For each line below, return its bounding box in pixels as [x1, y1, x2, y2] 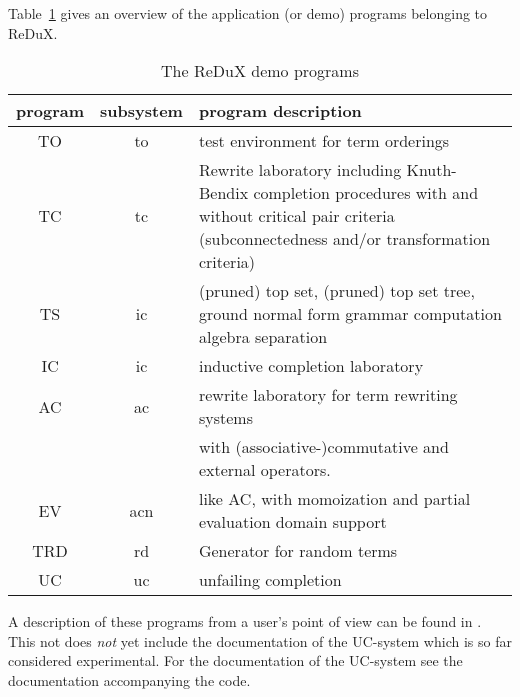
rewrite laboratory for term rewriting [198, 383, 458, 407]
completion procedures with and [253, 181, 479, 205]
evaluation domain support [198, 510, 387, 534]
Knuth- [406, 158, 457, 182]
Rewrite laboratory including [198, 158, 402, 182]
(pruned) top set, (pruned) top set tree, [198, 279, 475, 303]
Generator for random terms [198, 539, 398, 563]
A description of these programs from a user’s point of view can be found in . [8, 611, 482, 632]
